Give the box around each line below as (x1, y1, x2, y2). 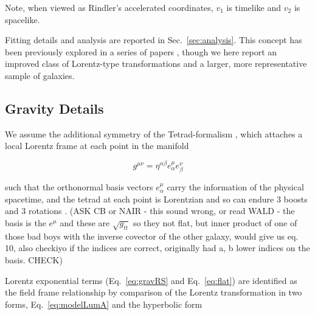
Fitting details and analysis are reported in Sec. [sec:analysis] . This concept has (5, 33, 302, 46)
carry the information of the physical (167, 181, 304, 193)
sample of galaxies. (5, 69, 75, 81)
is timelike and (226, 1, 282, 13)
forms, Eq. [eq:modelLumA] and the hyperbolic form (5, 297, 202, 310)
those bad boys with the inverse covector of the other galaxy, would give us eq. (5, 229, 299, 242)
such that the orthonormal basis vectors (5, 181, 153, 193)
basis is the (5, 216, 46, 229)
